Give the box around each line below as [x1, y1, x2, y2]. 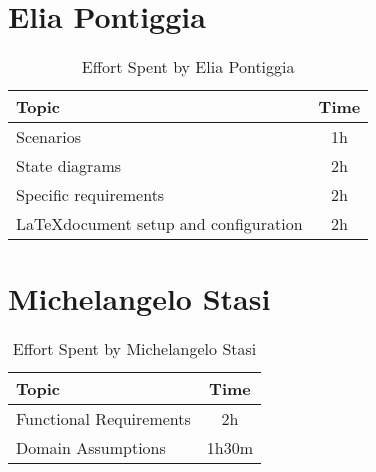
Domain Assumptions [16, 436, 166, 460]
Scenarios [16, 125, 82, 149]
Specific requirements [16, 183, 165, 207]
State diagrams [16, 154, 122, 178]
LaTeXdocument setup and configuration [16, 212, 303, 236]
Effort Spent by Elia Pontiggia [81, 55, 295, 79]
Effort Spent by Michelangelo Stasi [12, 337, 257, 361]
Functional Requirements [16, 407, 191, 431]
